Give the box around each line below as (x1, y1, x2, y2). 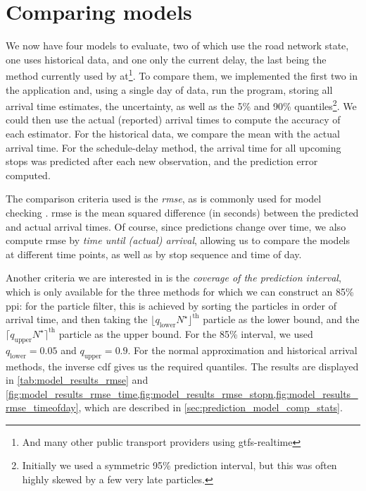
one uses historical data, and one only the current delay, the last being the (6, 51, 327, 66)
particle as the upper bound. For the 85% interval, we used (58, 326, 313, 341)
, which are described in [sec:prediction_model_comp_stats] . (78, 400, 343, 415)
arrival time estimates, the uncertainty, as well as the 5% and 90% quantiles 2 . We (6, 97, 357, 113)
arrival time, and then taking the (6, 312, 148, 327)
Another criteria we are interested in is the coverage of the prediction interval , (6, 270, 341, 285)
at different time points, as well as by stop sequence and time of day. (6, 246, 302, 261)
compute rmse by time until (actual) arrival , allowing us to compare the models (6, 233, 351, 248)
